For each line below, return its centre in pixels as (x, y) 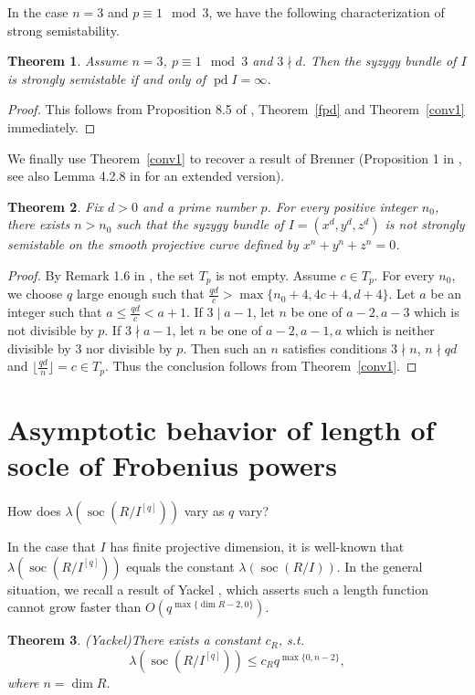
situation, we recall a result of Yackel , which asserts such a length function (218, 589)
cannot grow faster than (74, 607)
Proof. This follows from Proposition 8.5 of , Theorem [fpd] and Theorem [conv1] (236, 109)
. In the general (380, 566)
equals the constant (180, 566)
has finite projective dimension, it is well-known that (257, 546)
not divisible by (51, 330)
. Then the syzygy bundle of (379, 61)
